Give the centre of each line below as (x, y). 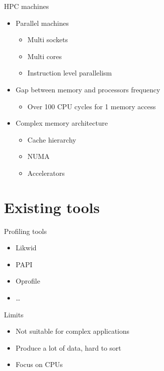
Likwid (26, 248)
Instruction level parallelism (70, 73)
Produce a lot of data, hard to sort (68, 347)
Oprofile (28, 281)
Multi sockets (48, 39)
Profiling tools (26, 231)
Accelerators (46, 173)
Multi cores (45, 56)
